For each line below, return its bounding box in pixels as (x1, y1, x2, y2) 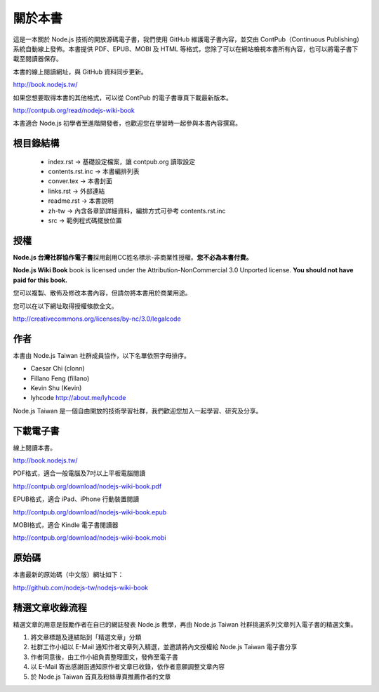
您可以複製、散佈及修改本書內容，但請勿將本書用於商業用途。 (13, 288, 192, 298)
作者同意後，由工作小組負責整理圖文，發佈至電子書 (30, 653, 178, 661)
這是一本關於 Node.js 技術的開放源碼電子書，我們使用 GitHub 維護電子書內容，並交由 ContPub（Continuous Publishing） (13, 35, 364, 44)
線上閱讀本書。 (13, 443, 56, 452)
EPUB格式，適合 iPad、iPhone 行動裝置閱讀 (13, 495, 140, 503)
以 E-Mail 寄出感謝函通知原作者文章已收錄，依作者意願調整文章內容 (30, 663, 225, 671)
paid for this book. (13, 276, 68, 284)
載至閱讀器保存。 (13, 55, 62, 63)
